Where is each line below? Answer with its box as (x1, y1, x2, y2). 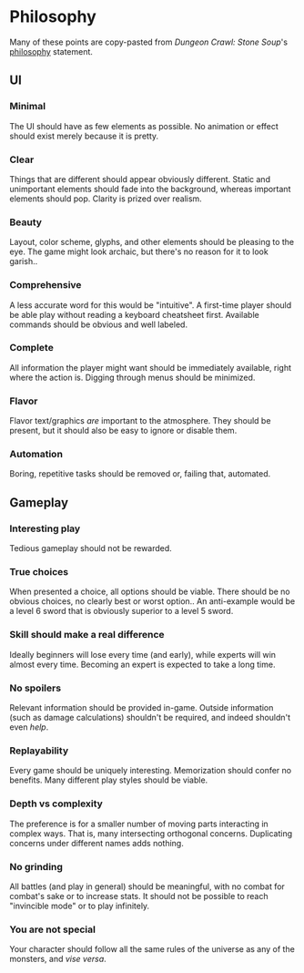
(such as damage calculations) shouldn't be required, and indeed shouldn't (9, 712, 291, 722)
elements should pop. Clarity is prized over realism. (9, 193, 202, 204)
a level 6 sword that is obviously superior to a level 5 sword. (9, 606, 234, 617)
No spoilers (9, 681, 62, 694)
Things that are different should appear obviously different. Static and (9, 173, 271, 184)
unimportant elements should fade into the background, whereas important (9, 183, 291, 194)
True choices (9, 566, 69, 579)
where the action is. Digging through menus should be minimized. (9, 372, 256, 383)
